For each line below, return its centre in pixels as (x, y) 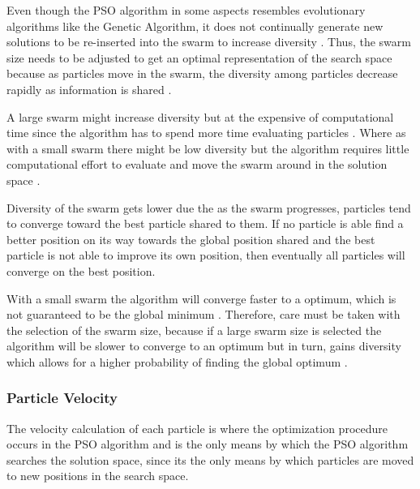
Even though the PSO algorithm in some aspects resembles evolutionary (186, 10)
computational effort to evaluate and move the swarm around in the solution (197, 164)
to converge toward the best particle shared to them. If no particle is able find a (205, 223)
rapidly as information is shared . (89, 89)
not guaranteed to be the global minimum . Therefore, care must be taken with (204, 314)
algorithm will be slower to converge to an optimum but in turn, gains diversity (204, 346)
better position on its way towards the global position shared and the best (191, 239)
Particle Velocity (62, 398)
